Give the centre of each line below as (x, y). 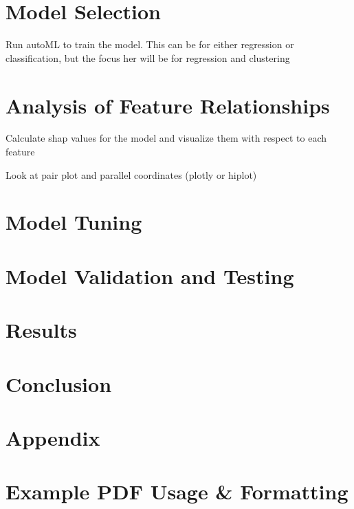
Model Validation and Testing (150, 275)
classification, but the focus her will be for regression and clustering (148, 57)
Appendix (53, 437)
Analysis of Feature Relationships (168, 105)
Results (41, 330)
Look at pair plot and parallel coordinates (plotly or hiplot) (131, 174)
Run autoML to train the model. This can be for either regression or (150, 44)
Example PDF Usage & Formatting (177, 491)
